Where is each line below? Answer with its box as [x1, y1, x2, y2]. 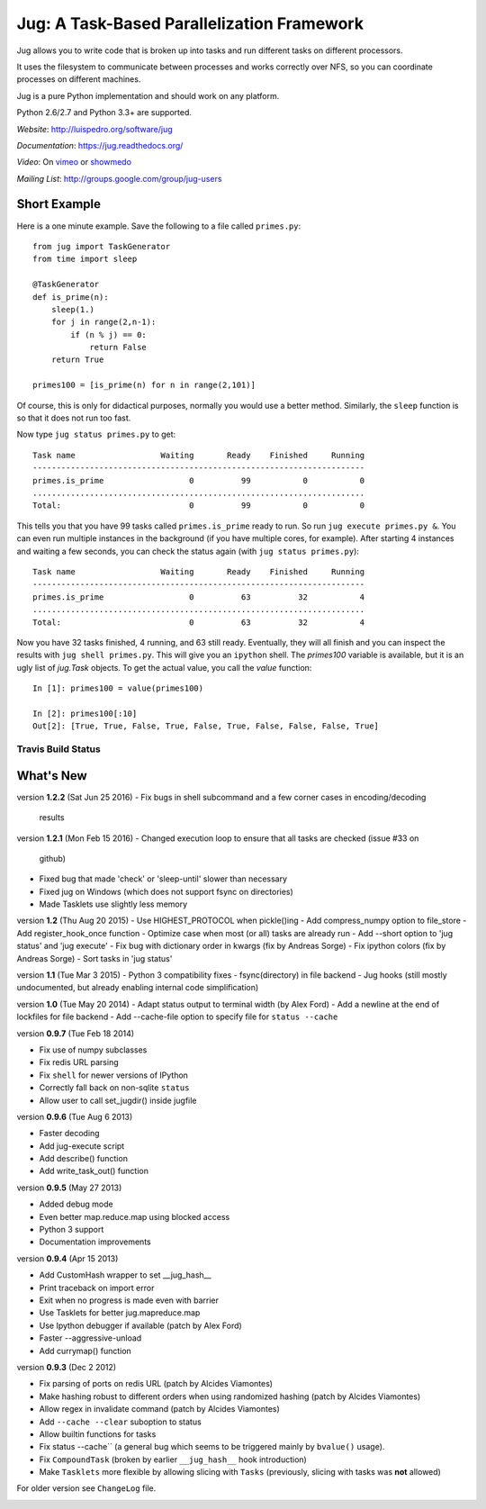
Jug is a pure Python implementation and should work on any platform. [16, 90, 280, 101]
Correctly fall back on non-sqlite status [39, 1082, 190, 1093]
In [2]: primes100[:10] [32, 708, 138, 718]
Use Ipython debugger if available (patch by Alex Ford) [39, 1320, 242, 1331]
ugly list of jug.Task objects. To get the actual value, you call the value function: [16, 662, 312, 673]
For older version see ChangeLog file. [16, 1483, 157, 1494]
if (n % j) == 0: [70, 330, 148, 339]
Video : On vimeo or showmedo [16, 157, 132, 167]
